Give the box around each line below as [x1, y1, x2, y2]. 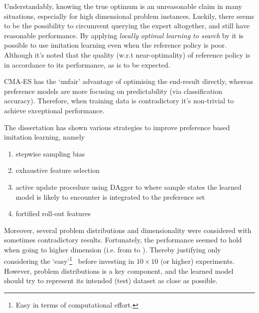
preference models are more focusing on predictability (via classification [4, 85, 223, 96]
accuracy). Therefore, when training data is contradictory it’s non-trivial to [4, 95, 234, 106]
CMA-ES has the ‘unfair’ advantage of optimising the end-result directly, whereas [4, 76, 254, 86]
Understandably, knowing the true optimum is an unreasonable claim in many [4, 1, 242, 11]
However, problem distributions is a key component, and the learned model [4, 265, 234, 276]
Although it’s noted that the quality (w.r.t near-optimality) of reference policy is [4, 49, 251, 60]
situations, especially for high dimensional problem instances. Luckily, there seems [4, 10, 255, 21]
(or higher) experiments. [160, 256, 235, 266]
